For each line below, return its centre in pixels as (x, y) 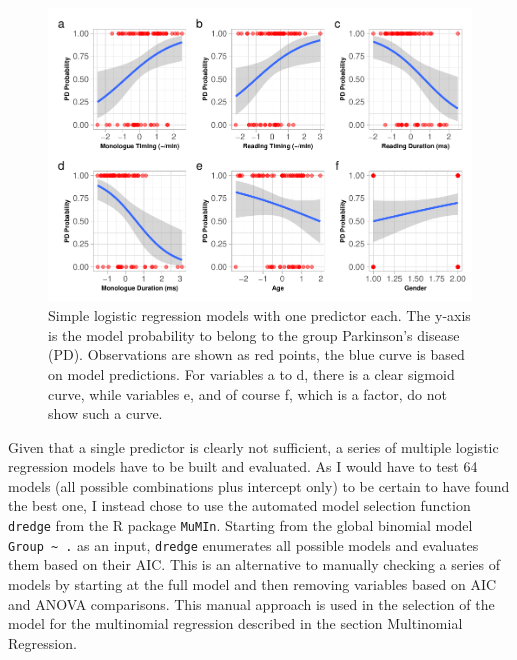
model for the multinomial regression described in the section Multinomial (235, 623)
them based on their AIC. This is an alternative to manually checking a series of (254, 564)
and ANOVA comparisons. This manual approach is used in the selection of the (251, 603)
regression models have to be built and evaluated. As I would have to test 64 (243, 466)
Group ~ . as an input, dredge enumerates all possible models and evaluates (243, 544)
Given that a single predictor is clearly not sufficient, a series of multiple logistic (253, 446)
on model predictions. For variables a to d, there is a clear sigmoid (251, 373)
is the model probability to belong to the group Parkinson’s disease (254, 334)
